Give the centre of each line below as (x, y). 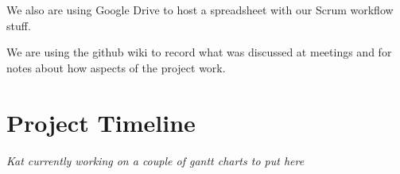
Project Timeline (101, 122)
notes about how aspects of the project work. (116, 67)
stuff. (19, 25)
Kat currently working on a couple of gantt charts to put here (155, 160)
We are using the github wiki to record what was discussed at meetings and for (199, 52)
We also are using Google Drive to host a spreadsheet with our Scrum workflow (200, 10)
